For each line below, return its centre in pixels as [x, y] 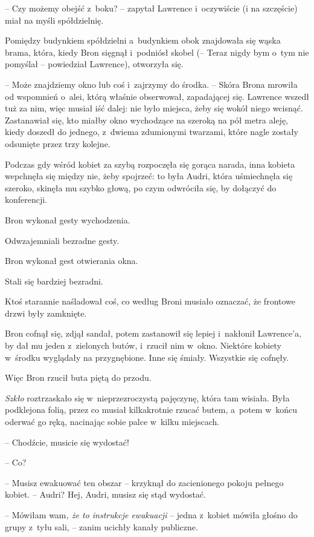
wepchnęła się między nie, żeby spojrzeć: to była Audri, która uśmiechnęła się [149, 176]
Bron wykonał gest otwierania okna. [72, 261]
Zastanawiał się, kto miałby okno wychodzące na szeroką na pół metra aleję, [146, 120]
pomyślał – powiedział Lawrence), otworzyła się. [94, 64]
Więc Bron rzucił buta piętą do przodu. [78, 377]
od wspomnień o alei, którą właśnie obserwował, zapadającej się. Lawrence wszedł [157, 96]
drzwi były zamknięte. [46, 313]
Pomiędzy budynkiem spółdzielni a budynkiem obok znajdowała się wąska [143, 40]
